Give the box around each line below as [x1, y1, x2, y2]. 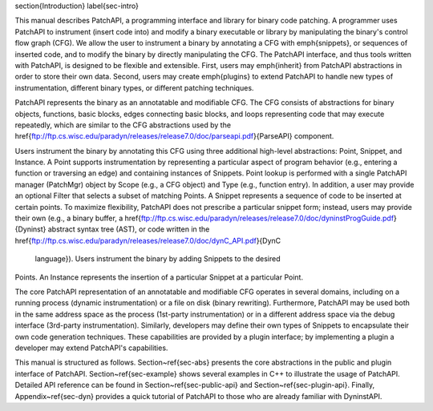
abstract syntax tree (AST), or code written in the [47, 224, 210, 234]
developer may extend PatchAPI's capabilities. [14, 343, 168, 353]
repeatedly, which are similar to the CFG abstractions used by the [14, 120, 232, 130]
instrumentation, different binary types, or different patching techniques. [14, 83, 254, 92]
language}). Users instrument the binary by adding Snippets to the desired [34, 254, 281, 264]
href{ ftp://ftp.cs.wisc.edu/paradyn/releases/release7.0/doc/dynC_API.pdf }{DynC [14, 236, 281, 245]
